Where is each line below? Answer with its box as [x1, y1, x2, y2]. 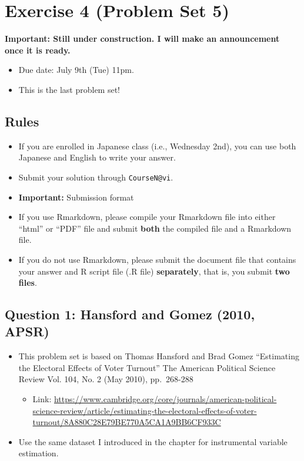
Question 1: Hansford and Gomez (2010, [5, 305, 255, 323]
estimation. [18, 447, 59, 459]
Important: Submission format [18, 191, 134, 203]
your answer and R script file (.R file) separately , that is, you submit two [18, 265, 290, 277]
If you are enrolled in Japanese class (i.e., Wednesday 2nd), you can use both [18, 139, 296, 152]
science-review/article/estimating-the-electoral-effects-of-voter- [32, 404, 257, 416]
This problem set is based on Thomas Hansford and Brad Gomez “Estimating [18, 350, 299, 362]
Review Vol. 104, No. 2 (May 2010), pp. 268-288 [18, 373, 193, 385]
